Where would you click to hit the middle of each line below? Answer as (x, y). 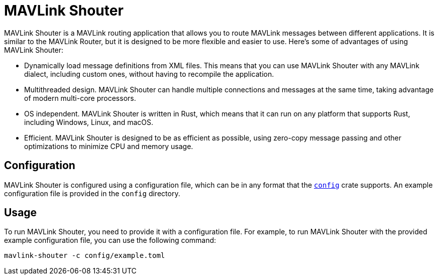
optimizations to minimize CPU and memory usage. (109, 146)
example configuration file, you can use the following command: (110, 240)
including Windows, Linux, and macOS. (89, 122)
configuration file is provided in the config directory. (92, 193)
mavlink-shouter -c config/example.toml (85, 256)
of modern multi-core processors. (80, 98)
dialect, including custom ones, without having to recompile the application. (149, 74)
